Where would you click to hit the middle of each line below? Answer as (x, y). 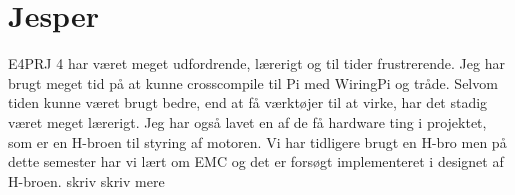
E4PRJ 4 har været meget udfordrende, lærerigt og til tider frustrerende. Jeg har (256, 63)
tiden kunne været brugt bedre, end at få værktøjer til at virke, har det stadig (248, 102)
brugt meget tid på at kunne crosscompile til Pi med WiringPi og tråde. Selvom (253, 82)
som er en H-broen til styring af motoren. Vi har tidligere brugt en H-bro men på (257, 141)
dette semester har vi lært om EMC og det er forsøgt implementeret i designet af (256, 161)
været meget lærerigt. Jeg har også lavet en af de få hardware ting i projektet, (247, 121)
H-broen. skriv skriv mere (86, 180)
